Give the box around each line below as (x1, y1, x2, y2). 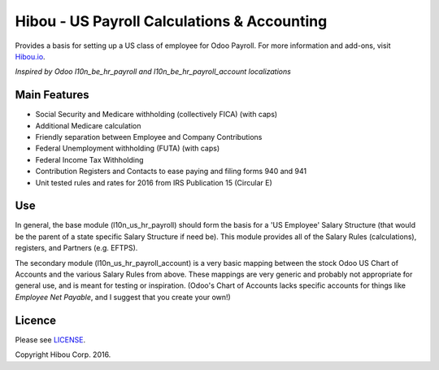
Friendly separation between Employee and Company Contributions (35, 133, 263, 142)
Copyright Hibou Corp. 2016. (15, 350, 111, 359)
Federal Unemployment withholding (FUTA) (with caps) (35, 143, 220, 154)
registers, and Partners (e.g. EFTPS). (15, 243, 138, 253)
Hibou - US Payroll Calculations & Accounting (15, 12, 328, 30)
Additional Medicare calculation (35, 120, 141, 130)
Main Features (15, 88, 89, 102)
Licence (15, 313, 57, 327)
